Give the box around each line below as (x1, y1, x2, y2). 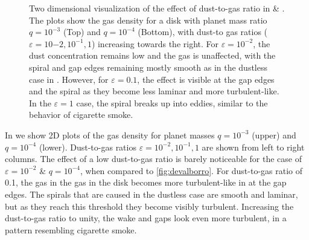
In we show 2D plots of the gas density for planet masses (5, 128, 215, 141)
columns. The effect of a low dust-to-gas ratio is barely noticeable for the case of (5, 152, 302, 165)
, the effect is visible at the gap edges (137, 73, 275, 85)
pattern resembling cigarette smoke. (5, 223, 137, 236)
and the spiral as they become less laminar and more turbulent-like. (29, 85, 279, 97)
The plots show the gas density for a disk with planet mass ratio (29, 13, 267, 26)
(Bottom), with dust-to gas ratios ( (138, 25, 268, 38)
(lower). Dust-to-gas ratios (39, 140, 136, 153)
